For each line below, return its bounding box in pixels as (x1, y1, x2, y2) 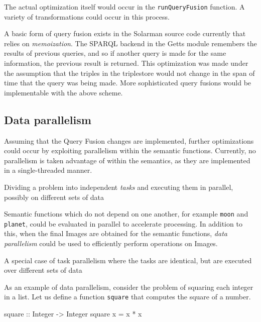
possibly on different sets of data (4, 191, 104, 202)
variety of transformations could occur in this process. (4, 11, 170, 22)
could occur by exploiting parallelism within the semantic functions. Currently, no (4, 145, 256, 156)
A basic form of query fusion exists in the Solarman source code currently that (4, 28, 246, 39)
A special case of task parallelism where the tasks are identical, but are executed (4, 255, 252, 265)
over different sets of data (4, 265, 82, 275)
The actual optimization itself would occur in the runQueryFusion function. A (4, 2, 245, 12)
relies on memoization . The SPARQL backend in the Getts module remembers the (4, 38, 257, 48)
